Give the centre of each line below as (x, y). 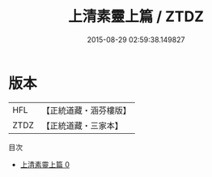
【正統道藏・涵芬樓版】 (87, 110)
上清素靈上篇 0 (45, 164)
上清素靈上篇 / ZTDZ (136, 17)
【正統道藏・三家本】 (83, 125)
